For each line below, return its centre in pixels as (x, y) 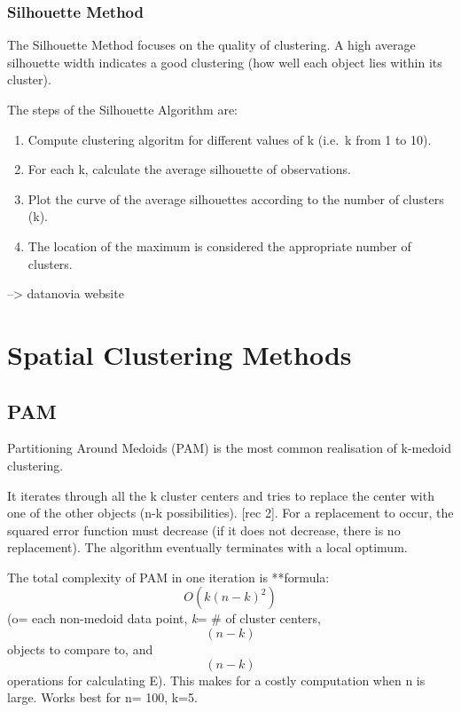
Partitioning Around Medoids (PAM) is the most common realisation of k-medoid (229, 448)
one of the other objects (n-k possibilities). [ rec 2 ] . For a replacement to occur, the (230, 513)
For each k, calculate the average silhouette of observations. (189, 169)
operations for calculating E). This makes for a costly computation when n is (216, 680)
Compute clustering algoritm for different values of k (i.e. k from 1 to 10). (230, 139)
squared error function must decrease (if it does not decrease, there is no (204, 530)
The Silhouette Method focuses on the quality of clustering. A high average (211, 45)
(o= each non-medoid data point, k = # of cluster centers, (164, 618)
